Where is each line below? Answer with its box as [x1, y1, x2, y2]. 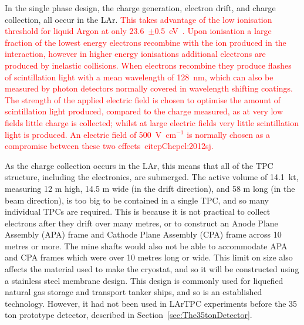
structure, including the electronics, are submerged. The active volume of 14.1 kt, [5, 171, 299, 183]
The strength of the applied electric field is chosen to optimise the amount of [5, 93, 281, 106]
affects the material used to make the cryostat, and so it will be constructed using [5, 263, 299, 275]
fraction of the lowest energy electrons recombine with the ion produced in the [5, 36, 286, 48]
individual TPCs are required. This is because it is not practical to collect [5, 205, 271, 218]
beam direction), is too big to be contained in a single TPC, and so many [5, 194, 269, 206]
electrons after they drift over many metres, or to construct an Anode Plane [5, 216, 278, 229]
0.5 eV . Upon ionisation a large [154, 25, 272, 37]
